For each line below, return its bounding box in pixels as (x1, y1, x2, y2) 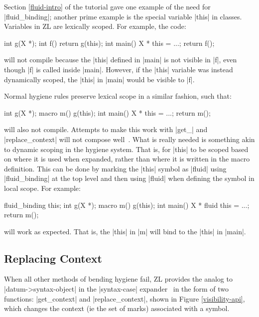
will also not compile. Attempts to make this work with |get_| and (4, 124, 208, 135)
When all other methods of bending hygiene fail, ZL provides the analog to (4, 274, 233, 284)
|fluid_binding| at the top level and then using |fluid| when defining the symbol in (4, 173, 255, 183)
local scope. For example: (4, 182, 81, 193)
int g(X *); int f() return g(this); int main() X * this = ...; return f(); (4, 37, 215, 48)
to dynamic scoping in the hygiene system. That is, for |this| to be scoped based (4, 144, 249, 154)
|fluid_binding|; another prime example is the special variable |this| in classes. (4, 11, 242, 21)
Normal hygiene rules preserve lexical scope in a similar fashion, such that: (4, 91, 232, 101)
